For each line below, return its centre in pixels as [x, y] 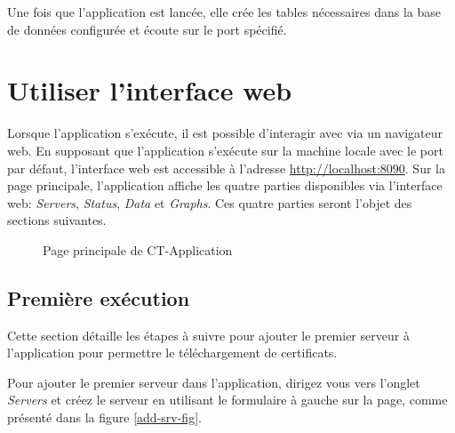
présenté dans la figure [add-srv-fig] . [104, 417]
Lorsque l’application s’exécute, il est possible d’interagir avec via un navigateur [225, 133]
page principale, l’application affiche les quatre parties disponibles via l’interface [225, 185]
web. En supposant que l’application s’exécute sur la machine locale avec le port [225, 150]
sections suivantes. [57, 220]
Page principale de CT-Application [138, 249]
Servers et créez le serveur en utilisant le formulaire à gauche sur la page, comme [227, 400]
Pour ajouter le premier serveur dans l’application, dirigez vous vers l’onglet [214, 382]
